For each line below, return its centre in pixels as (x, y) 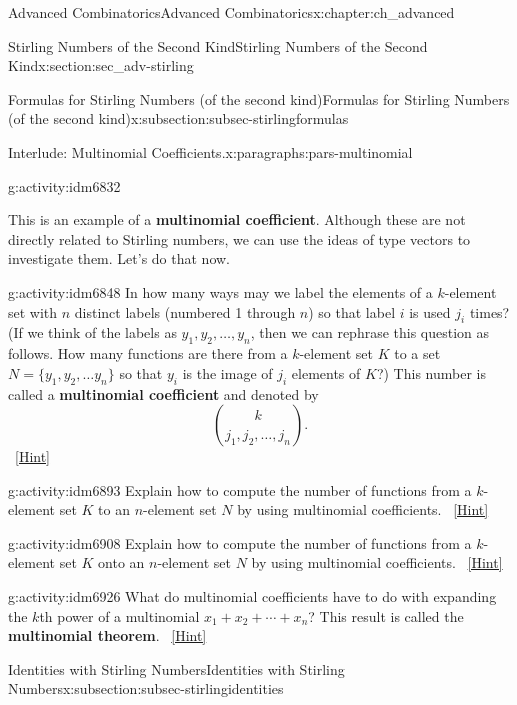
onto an (121, 562)
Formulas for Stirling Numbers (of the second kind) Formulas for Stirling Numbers (259, 98)
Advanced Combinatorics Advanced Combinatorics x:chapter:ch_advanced (231, 12)
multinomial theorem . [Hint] (107, 635)
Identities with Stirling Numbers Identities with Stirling (176, 668)
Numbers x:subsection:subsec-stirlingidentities (146, 688)
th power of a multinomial (119, 615)
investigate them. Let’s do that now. (119, 258)
